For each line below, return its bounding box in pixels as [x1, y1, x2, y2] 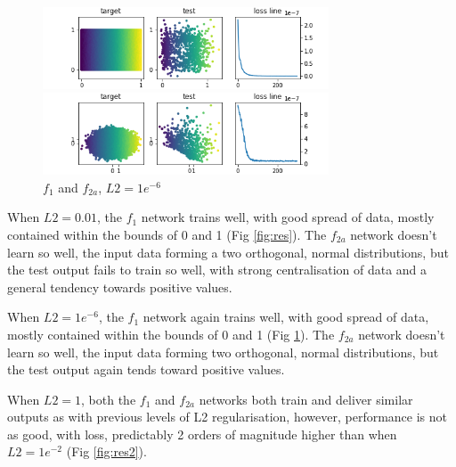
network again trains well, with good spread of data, [142, 307, 429, 326]
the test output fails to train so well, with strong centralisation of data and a [7, 260, 427, 279]
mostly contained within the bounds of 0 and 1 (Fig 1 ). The [7, 324, 335, 343]
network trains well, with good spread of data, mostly [141, 208, 435, 226]
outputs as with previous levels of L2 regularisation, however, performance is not [7, 407, 448, 426]
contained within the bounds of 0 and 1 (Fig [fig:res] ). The [7, 225, 327, 243]
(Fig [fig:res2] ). [66, 442, 147, 461]
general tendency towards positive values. [7, 277, 232, 296]
